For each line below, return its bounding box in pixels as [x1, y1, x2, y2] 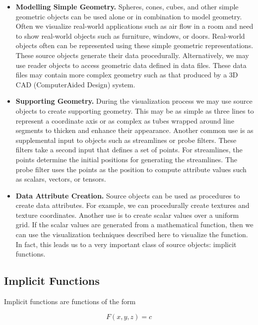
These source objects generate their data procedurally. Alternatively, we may [15, 50, 249, 60]
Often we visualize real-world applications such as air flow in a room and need [15, 21, 254, 31]
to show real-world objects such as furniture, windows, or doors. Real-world [15, 30, 245, 41]
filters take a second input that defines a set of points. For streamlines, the [15, 144, 243, 155]
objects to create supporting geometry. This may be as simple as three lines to [15, 105, 254, 116]
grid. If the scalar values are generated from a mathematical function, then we [15, 219, 254, 230]
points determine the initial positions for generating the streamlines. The [15, 154, 238, 164]
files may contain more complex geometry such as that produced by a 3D [15, 69, 238, 80]
